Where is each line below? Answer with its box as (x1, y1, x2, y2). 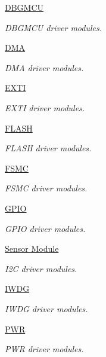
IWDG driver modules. (5, 302, 88, 315)
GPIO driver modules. (5, 222, 86, 234)
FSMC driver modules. (5, 182, 88, 194)
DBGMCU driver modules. (5, 21, 102, 33)
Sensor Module (5, 242, 59, 255)
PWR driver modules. (5, 343, 84, 355)
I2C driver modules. (5, 262, 77, 274)
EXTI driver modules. (5, 101, 85, 114)
